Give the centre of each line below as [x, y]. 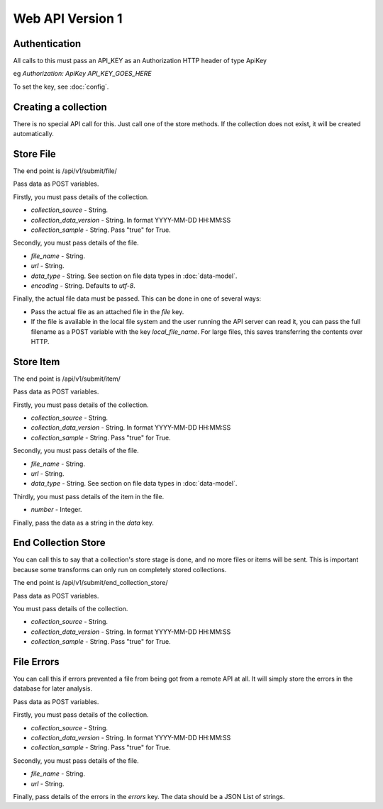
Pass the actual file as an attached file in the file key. [107, 311]
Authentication [47, 44]
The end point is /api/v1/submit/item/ [67, 379]
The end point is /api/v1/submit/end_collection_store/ [90, 583]
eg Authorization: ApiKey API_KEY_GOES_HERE [82, 74]
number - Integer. [56, 510]
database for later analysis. [52, 688]
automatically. [34, 134]
